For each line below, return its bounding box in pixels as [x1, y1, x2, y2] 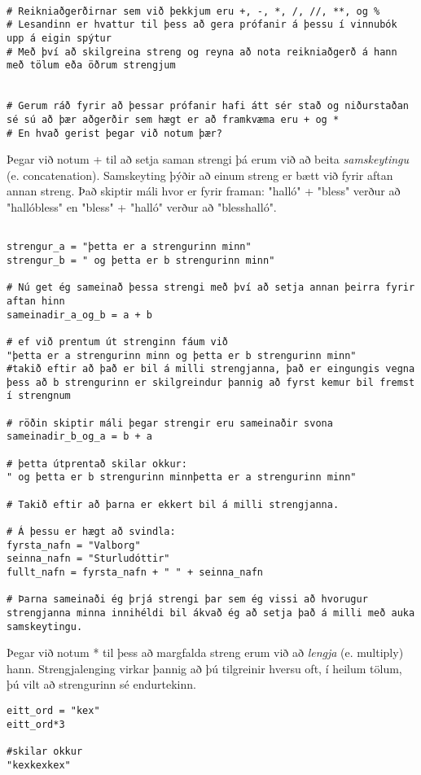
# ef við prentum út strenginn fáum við [7, 335, 229, 348]
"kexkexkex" [7, 759, 71, 771]
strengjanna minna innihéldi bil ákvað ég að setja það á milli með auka [7, 606, 415, 619]
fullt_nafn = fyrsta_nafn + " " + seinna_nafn [7, 567, 263, 578]
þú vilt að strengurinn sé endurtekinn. [7, 676, 196, 693]
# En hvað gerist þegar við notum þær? [7, 127, 222, 139]
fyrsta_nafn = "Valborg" [7, 539, 141, 551]
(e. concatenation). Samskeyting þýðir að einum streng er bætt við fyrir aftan [7, 166, 393, 183]
